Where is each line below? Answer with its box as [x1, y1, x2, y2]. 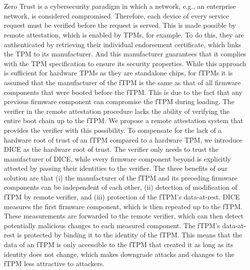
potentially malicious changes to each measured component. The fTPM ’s [4, 220, 220, 230]
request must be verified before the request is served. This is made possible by [4, 20, 236, 30]
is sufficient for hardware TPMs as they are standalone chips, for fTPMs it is [4, 68, 233, 78]
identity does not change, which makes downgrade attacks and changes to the [4, 249, 234, 259]
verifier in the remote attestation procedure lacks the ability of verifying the [4, 106, 230, 116]
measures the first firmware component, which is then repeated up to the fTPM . [4, 201, 243, 211]
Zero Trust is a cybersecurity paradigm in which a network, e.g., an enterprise [4, 1, 236, 11]
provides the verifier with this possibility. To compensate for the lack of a [4, 125, 222, 135]
